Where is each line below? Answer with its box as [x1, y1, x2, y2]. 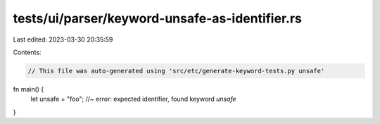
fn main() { [13, 85, 44, 93]
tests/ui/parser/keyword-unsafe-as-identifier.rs [13, 11, 302, 26]
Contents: [13, 48, 42, 56]
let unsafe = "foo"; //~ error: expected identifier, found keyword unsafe [30, 95, 236, 104]
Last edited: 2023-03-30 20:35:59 [13, 35, 113, 44]
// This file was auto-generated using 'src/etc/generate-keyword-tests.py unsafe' [27, 67, 325, 75]
